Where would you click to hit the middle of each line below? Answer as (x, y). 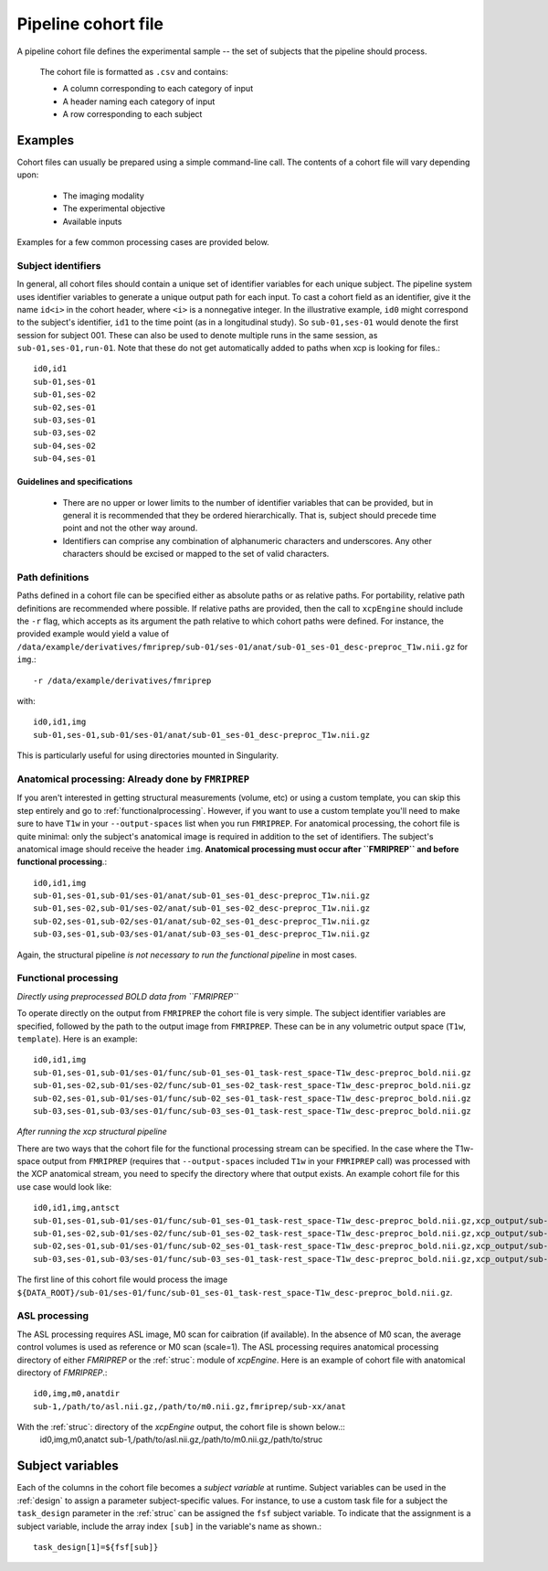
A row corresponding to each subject (132, 114)
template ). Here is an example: (77, 1039)
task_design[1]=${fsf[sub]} (96, 1547)
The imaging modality (104, 196)
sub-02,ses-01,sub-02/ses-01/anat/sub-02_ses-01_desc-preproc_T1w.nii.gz (202, 921)
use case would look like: (64, 1186)
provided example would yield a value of (93, 634)
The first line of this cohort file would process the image (122, 1279)
